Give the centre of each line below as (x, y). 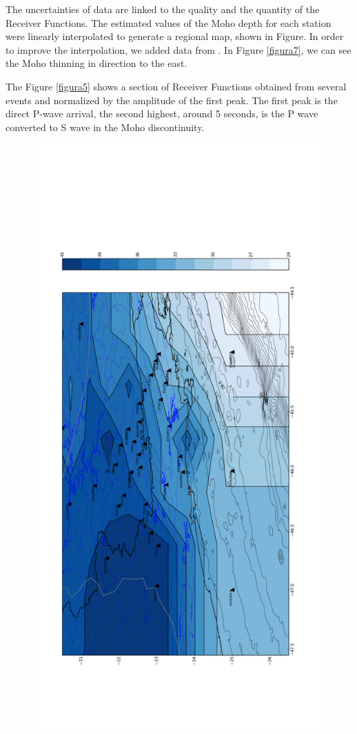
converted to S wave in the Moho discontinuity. (105, 127)
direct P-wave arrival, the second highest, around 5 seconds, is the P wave (162, 113)
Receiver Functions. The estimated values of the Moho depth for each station (169, 22)
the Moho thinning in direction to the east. (96, 63)
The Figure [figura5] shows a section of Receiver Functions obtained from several (176, 86)
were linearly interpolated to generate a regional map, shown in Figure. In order (175, 36)
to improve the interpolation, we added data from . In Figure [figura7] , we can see (178, 49)
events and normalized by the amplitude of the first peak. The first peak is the (172, 100)
